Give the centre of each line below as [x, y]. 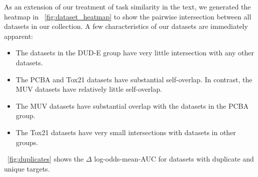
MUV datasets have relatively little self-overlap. [89, 89]
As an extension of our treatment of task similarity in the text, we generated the [127, 6]
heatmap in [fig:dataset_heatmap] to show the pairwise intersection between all [128, 16]
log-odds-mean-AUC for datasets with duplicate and [174, 159]
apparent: [19, 36]
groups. [27, 142]
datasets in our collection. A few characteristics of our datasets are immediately [126, 26]
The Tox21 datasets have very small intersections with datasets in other [126, 132]
